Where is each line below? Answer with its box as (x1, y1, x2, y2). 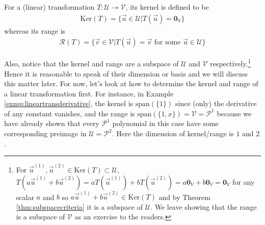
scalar (16, 191, 34, 202)
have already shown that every (4, 118, 99, 129)
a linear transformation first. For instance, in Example (4, 88, 174, 98)
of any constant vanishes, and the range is (4, 108, 135, 118)
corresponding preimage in (4, 128, 87, 139)
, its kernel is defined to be (125, 2, 209, 12)
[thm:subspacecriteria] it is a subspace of (16, 201, 143, 212)
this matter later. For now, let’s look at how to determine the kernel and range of (4, 78, 258, 89)
